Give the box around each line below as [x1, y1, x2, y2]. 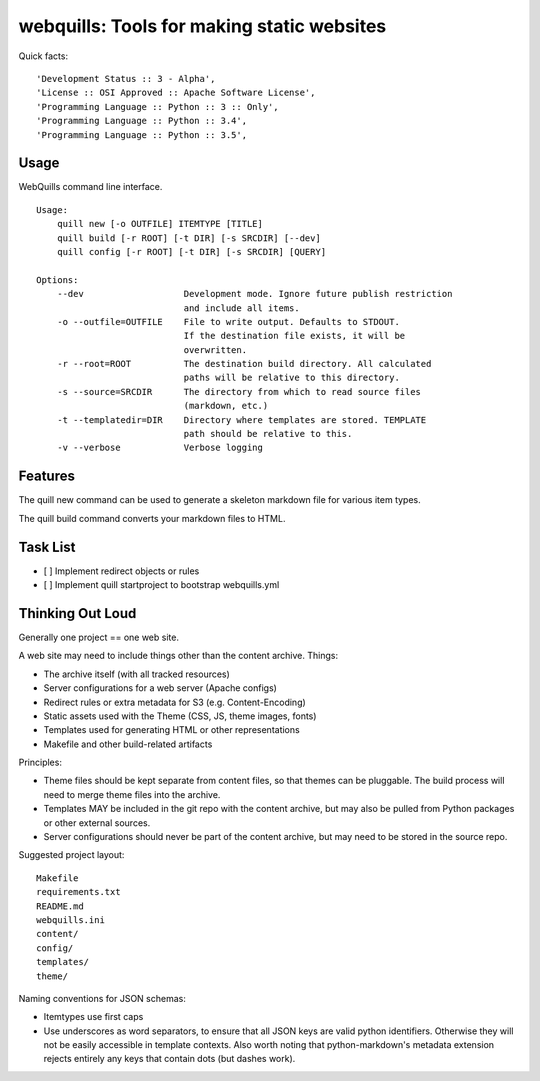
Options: [36, 274, 79, 285]
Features [18, 468, 75, 485]
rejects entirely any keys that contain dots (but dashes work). [43, 1053, 296, 1065]
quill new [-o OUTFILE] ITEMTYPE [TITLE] [56, 218, 264, 230]
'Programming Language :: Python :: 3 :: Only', [36, 101, 279, 112]
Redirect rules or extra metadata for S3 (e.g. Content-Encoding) [43, 696, 307, 708]
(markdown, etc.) [183, 400, 269, 412]
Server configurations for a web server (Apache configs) [43, 682, 277, 694]
